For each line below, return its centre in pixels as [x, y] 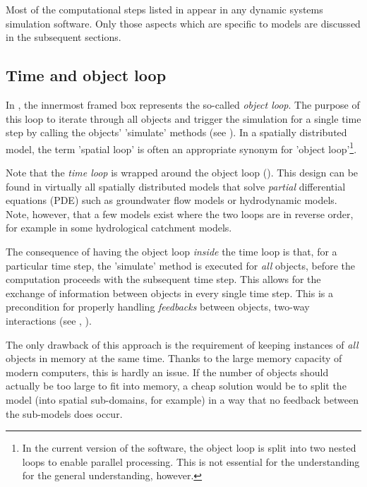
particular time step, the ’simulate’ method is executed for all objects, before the [180, 265]
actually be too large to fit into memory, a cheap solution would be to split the [176, 386]
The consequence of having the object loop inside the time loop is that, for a [172, 251]
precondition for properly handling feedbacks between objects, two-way [158, 307]
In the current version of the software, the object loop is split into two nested [189, 448]
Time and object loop [86, 75]
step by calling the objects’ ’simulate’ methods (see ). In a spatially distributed [176, 132]
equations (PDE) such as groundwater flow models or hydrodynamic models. [172, 200]
